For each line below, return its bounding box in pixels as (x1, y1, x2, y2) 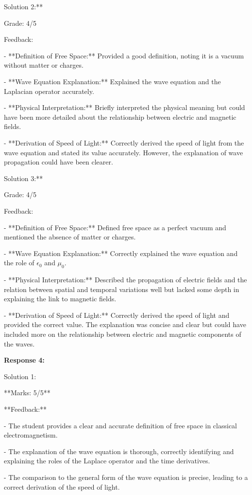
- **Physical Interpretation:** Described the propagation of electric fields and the (4, 275, 247, 285)
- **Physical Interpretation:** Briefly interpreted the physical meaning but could (4, 102, 245, 112)
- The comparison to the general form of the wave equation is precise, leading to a (4, 472, 248, 482)
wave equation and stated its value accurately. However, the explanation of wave (4, 147, 243, 157)
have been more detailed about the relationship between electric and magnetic (4, 111, 236, 122)
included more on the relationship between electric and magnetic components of (4, 329, 241, 339)
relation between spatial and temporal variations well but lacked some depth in (4, 284, 239, 294)
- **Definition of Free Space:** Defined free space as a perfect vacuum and (4, 222, 226, 232)
